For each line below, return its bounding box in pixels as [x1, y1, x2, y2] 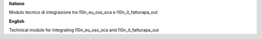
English [9, 18, 25, 24]
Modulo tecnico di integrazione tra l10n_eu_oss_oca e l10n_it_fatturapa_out [9, 10, 158, 15]
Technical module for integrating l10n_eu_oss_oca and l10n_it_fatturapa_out [9, 27, 159, 33]
